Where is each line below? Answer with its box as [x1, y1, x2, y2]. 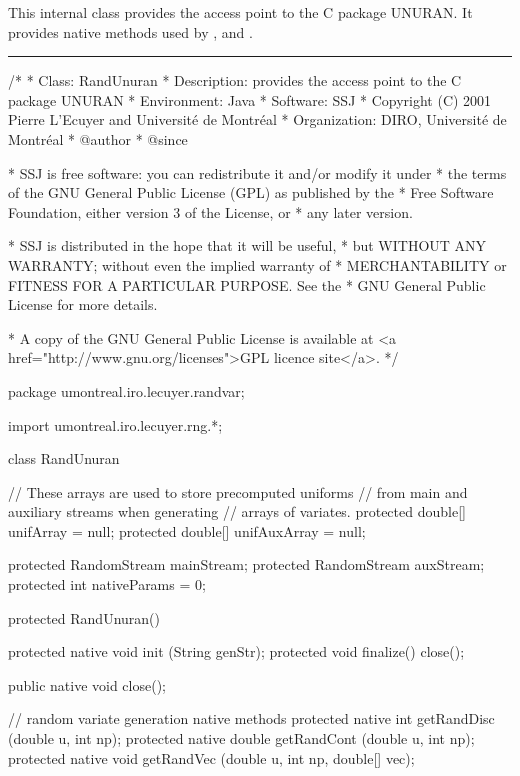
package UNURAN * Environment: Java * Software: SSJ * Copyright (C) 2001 [8, 89, 492, 110]
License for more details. [8, 294, 158, 315]
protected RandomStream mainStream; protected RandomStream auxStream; [8, 554, 485, 575]
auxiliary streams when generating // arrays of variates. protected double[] [8, 501, 466, 522]
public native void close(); [8, 674, 166, 695]
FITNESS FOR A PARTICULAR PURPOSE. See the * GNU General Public [8, 274, 486, 295]
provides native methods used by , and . [8, 21, 253, 42]
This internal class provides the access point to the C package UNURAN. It [8, 2, 473, 22]
